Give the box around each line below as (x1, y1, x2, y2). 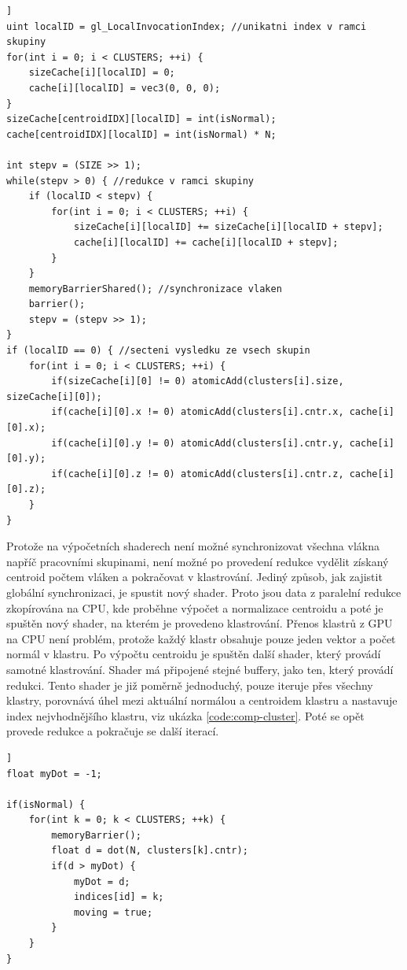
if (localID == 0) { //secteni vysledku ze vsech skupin (6, 345, 310, 357)
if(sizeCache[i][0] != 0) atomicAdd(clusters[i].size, (51, 376, 344, 387)
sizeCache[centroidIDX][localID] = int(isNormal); (6, 113, 277, 125)
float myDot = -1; (6, 768, 102, 779)
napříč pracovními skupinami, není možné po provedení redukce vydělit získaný (6, 553, 389, 569)
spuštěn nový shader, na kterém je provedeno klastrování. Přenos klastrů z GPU (6, 615, 393, 631)
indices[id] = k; (73, 891, 164, 903)
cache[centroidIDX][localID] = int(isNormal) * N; (6, 128, 277, 140)
